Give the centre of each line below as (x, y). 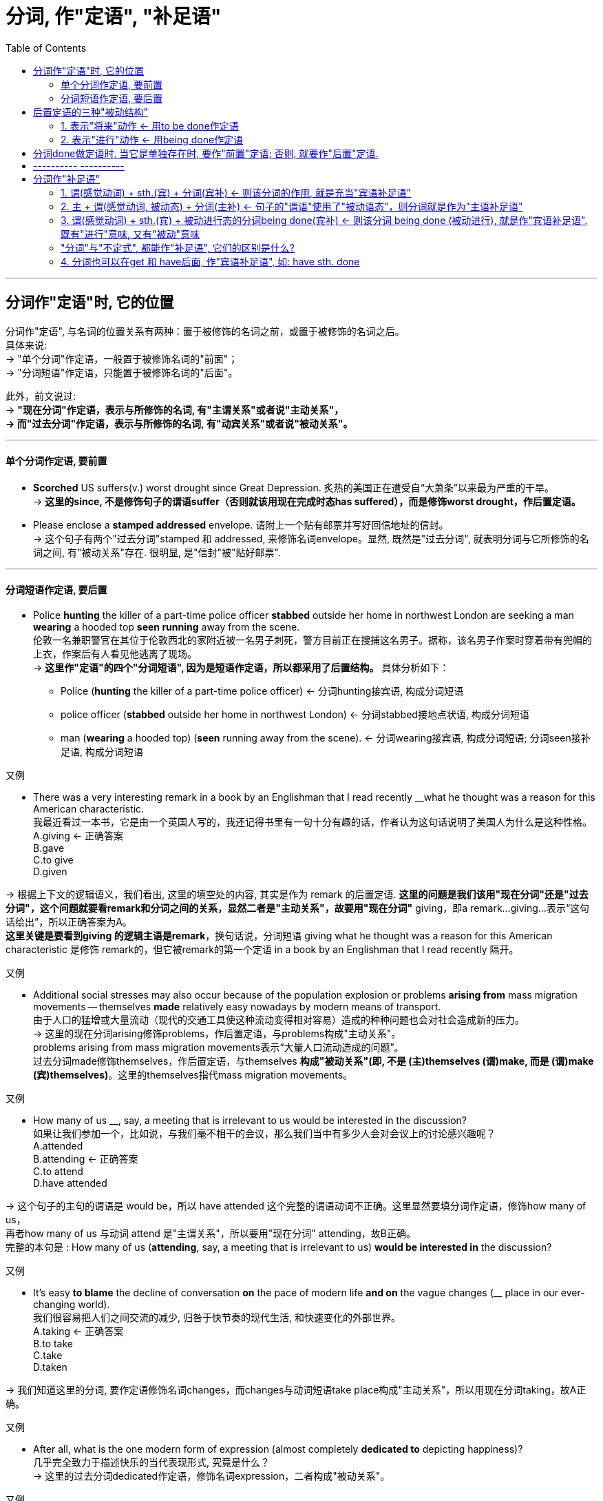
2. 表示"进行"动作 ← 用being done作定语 (152, 139)
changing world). (72, 1305)
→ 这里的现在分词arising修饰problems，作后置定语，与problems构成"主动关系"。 (217, 1034)
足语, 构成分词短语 (102, 752)
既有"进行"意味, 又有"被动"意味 (130, 234)
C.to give (53, 860)
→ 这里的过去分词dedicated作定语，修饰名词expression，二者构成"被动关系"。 (212, 1476)
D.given (50, 872)
